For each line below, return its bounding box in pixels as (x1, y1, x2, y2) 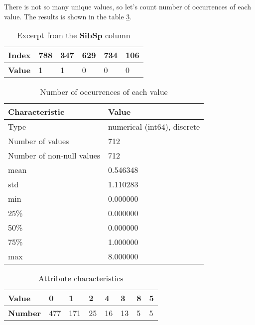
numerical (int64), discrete (108, 121, 200, 133)
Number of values (8, 135, 69, 147)
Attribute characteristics (38, 272, 124, 284)
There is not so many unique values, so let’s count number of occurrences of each (4, 1, 252, 11)
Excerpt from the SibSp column (16, 29, 130, 41)
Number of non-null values (8, 150, 101, 162)
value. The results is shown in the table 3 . (4, 11, 132, 21)
